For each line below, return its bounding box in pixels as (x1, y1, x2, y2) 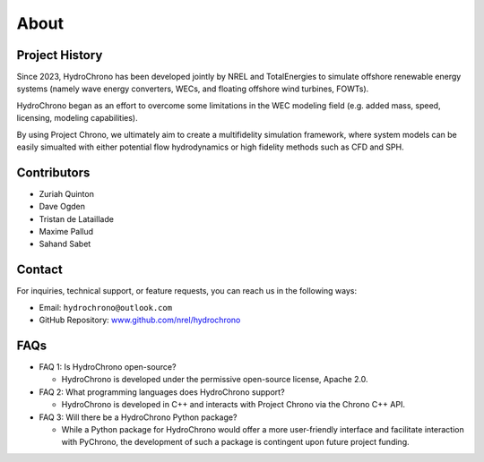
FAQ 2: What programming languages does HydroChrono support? (39, 386, 286, 398)
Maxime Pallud (39, 227, 94, 237)
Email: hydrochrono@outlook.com (39, 302, 173, 312)
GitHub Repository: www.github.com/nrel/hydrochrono (39, 314, 241, 326)
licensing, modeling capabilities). (16, 113, 138, 124)
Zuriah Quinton (39, 188, 94, 199)
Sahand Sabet (39, 238, 91, 250)
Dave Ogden (39, 201, 85, 212)
